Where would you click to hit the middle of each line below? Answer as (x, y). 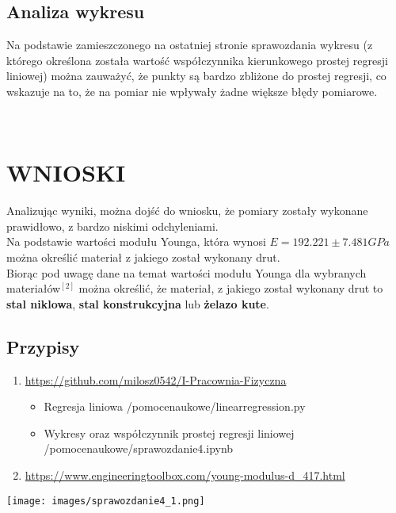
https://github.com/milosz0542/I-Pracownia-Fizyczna (156, 379)
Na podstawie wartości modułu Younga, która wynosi (136, 241)
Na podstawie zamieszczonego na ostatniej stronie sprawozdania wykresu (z (190, 45)
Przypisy (43, 346)
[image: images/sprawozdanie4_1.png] (106, 501)
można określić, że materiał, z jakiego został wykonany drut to (231, 288)
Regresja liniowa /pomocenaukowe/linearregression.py (175, 406)
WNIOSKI (66, 172)
